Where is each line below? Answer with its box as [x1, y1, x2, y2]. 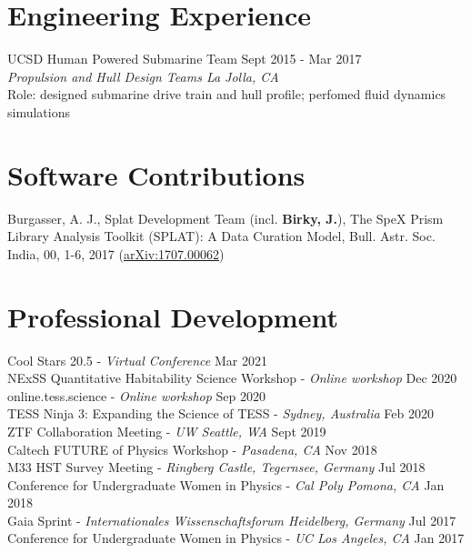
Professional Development [7, 297, 338, 335]
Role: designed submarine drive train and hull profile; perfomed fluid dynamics [7, 85, 446, 104]
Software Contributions [7, 156, 306, 193]
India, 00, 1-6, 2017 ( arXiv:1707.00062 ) [7, 244, 225, 263]
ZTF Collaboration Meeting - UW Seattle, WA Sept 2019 [7, 421, 326, 440]
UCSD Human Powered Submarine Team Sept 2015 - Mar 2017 [7, 49, 362, 68]
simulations [7, 102, 70, 121]
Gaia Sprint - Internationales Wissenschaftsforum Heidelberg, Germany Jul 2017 [7, 510, 456, 529]
